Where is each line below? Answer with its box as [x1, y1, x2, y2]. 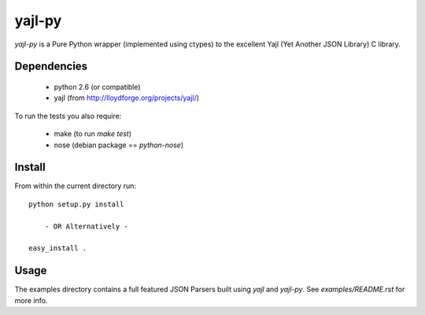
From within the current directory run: [14, 181, 137, 191]
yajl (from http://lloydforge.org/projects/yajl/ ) [54, 93, 200, 102]
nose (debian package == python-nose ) [54, 140, 184, 150]
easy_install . [28, 244, 87, 253]
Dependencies [14, 60, 88, 73]
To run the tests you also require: [14, 111, 122, 120]
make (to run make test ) [54, 129, 132, 139]
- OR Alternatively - [44, 221, 129, 231]
